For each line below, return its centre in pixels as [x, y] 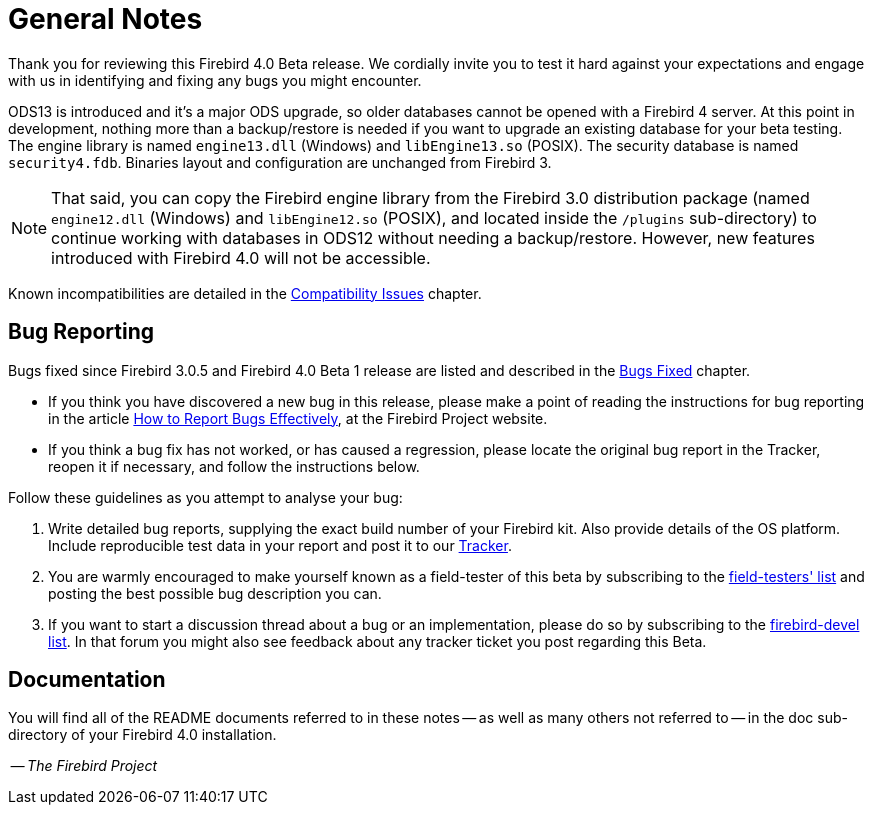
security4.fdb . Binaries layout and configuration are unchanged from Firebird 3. [280, 162]
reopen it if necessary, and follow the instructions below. [234, 466]
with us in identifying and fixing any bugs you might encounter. [215, 80]
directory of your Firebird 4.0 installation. [142, 735]
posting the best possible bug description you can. [215, 593]
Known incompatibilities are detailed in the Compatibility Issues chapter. [245, 293]
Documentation [87, 680]
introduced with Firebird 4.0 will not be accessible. [241, 257]
